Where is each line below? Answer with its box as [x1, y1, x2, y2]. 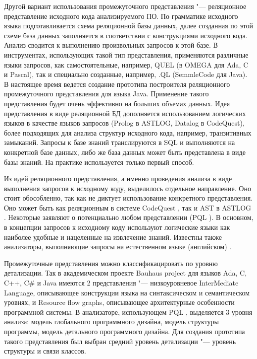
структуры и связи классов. [4, 346, 86, 356]
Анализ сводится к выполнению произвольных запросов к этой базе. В [4, 40, 218, 50]
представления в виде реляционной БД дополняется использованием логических [4, 108, 246, 118]
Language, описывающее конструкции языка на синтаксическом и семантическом [4, 287, 250, 297]
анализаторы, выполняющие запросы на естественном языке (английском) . [4, 241, 232, 252]
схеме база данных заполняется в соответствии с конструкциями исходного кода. [4, 30, 248, 40]
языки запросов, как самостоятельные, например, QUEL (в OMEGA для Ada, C [4, 59, 249, 70]
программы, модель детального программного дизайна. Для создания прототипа [4, 326, 245, 336]
